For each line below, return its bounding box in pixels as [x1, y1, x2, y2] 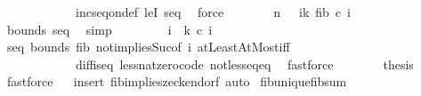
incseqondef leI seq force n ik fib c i [75, 3, 351, 20]
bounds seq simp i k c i [6, 20, 213, 38]
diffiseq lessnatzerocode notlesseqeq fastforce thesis [75, 54, 414, 73]
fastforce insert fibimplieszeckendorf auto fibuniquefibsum [6, 72, 347, 91]
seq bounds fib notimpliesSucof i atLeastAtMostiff [6, 37, 290, 56]
